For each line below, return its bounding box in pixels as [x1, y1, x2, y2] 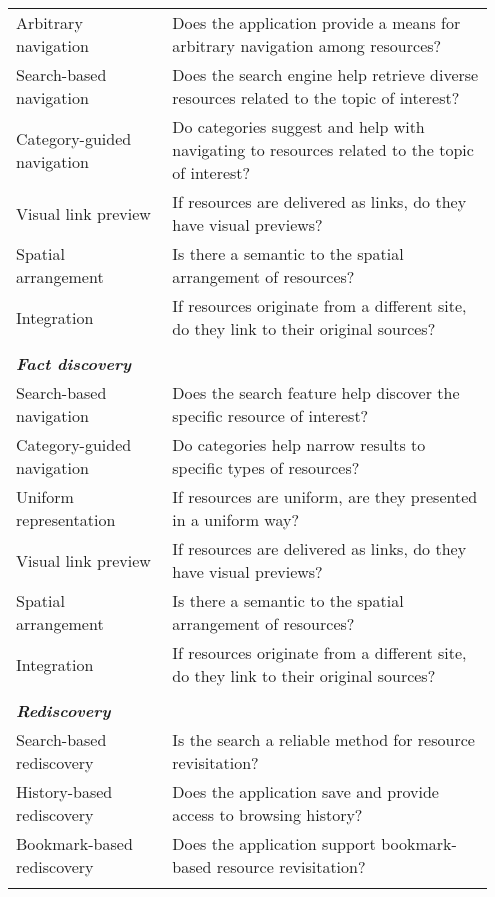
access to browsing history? [172, 803, 363, 826]
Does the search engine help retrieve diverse [172, 63, 479, 86]
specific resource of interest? [172, 404, 369, 427]
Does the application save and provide [172, 780, 439, 803]
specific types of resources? [172, 456, 360, 479]
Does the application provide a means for [172, 11, 461, 34]
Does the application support [172, 832, 376, 855]
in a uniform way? [172, 508, 299, 531]
